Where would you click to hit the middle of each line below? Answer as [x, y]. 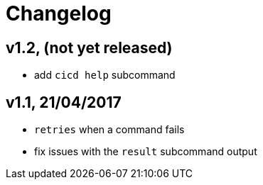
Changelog [59, 13]
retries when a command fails [109, 130]
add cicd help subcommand [105, 75]
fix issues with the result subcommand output [146, 152]
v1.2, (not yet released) [89, 47]
